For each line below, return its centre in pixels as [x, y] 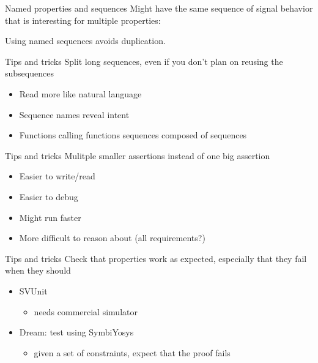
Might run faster [50, 217]
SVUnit [33, 290]
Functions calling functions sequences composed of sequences [133, 135]
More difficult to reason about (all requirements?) [112, 238]
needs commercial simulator [86, 311]
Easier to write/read [57, 176]
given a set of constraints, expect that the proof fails [132, 352]
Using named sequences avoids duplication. [85, 41]
